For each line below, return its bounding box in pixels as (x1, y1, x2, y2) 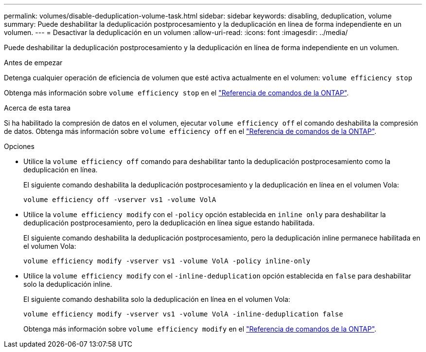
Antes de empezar (4, 58, 63, 67)
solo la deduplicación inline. (23, 280, 112, 288)
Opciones (4, 142, 35, 150)
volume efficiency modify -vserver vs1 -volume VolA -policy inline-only (23, 257, 311, 265)
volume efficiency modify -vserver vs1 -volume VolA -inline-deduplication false (23, 310, 343, 318)
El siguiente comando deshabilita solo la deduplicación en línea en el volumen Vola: (23, 295, 290, 303)
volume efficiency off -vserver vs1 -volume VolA (23, 196, 216, 204)
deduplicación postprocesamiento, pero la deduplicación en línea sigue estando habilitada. (23, 219, 315, 227)
